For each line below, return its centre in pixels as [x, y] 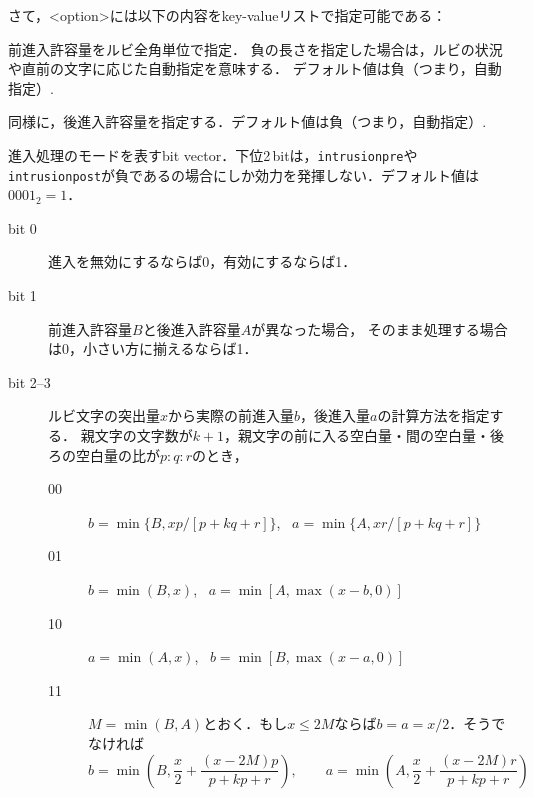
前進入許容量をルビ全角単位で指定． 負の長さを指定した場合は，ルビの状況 [255, 48]
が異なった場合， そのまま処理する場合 [379, 328]
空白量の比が [117, 454]
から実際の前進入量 [231, 415]
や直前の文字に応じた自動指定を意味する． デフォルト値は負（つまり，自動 [255, 68]
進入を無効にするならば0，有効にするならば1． [202, 261]
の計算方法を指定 [433, 415]
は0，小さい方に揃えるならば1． [153, 348]
